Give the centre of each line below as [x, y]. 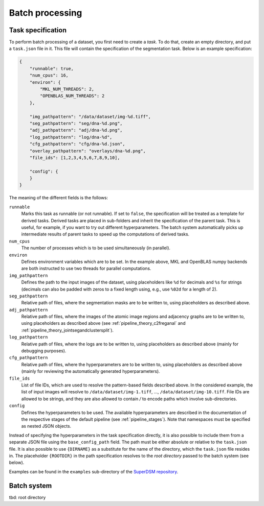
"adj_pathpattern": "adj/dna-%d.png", [76, 130]
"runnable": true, [52, 68]
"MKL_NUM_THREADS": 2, [67, 89]
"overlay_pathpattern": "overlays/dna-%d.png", [88, 151]
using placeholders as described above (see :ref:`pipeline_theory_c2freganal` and [103, 323]
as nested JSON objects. [46, 426]
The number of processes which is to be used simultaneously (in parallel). [96, 248]
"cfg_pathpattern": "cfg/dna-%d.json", [77, 144]
